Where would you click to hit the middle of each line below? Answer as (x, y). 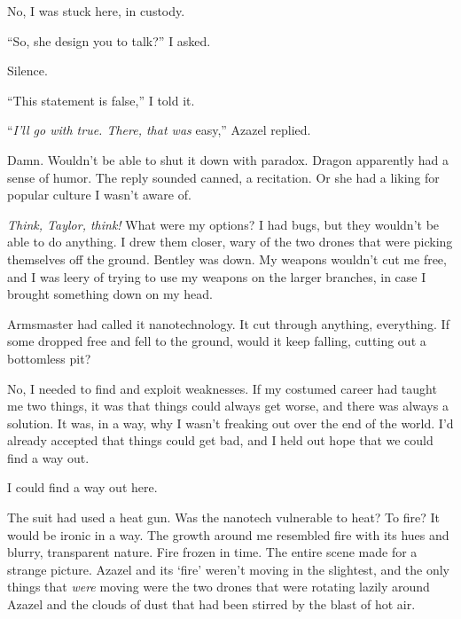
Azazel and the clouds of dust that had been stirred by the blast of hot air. (211, 604)
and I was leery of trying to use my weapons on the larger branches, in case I (217, 276)
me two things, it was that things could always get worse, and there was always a (228, 406)
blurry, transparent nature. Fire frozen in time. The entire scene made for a (212, 552)
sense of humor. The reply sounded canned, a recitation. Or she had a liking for (223, 177)
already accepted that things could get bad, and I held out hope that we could (220, 440)
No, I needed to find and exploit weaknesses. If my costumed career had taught (222, 388)
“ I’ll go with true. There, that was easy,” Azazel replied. (159, 130)
